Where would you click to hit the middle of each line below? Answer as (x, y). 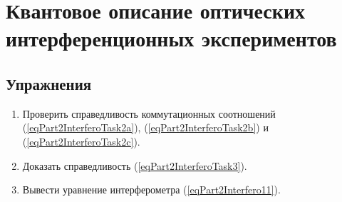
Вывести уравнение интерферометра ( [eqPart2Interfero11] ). (151, 190)
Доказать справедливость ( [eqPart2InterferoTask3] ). (135, 165)
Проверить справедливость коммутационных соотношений (149, 113)
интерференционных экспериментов (171, 38)
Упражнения (49, 83)
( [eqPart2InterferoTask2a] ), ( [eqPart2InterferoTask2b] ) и (145, 127)
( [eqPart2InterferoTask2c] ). (81, 141)
